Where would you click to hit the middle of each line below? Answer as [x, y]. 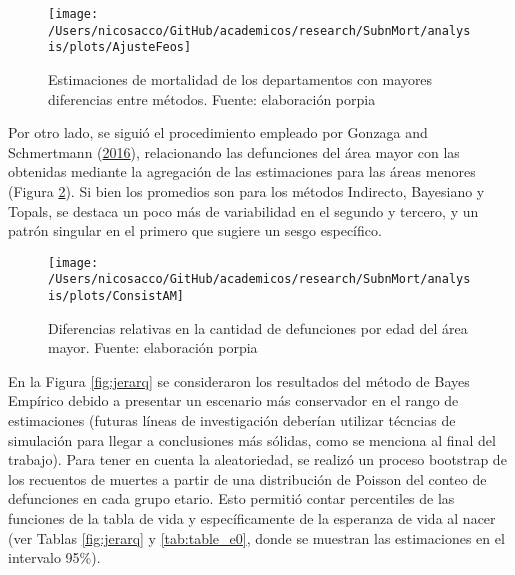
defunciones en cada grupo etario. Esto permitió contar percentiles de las [231, 498]
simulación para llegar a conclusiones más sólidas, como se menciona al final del [252, 439]
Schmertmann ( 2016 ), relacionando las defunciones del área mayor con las [234, 151]
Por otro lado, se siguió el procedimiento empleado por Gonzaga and [218, 132]
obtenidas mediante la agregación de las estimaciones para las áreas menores [242, 171]
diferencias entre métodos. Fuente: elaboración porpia [212, 98]
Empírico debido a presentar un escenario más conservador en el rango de [233, 400]
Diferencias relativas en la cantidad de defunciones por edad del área [258, 327]
